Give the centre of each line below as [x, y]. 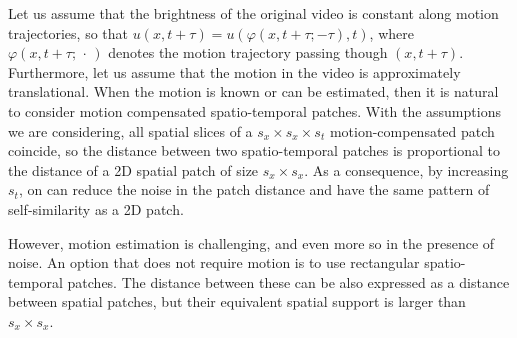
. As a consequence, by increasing [406, 169]
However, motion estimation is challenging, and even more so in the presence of [251, 242]
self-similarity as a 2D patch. [96, 208]
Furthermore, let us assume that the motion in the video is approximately [234, 71]
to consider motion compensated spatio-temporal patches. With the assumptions [254, 110]
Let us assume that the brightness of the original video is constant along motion [253, 13]
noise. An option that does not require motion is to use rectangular [214, 262]
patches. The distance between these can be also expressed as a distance [288, 281]
